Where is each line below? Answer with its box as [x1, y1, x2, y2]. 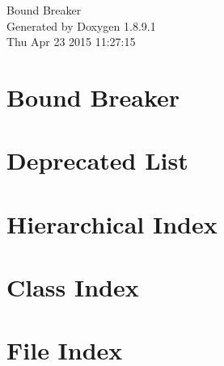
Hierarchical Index [6, 207, 218, 240]
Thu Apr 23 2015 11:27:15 [6, 33, 136, 50]
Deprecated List [6, 144, 188, 177]
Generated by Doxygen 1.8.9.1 [6, 17, 156, 34]
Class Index [6, 271, 139, 304]
